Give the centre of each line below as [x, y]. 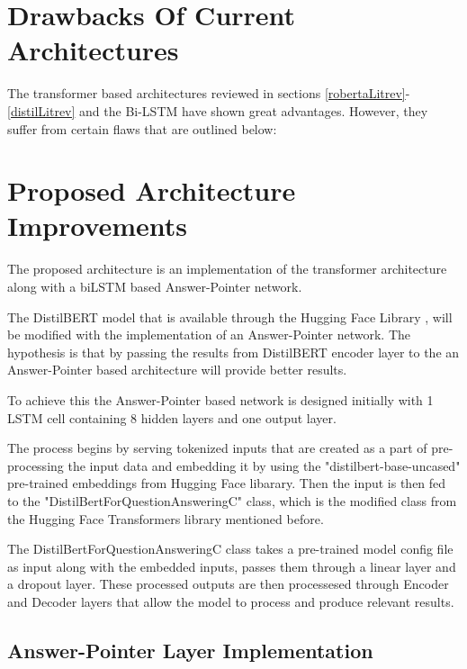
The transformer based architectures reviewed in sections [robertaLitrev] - [209, 93]
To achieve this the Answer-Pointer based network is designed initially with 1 [220, 399]
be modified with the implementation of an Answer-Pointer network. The [209, 334]
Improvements [98, 226]
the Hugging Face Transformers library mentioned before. [166, 518]
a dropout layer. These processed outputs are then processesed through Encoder [228, 584]
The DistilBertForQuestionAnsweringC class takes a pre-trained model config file [230, 549]
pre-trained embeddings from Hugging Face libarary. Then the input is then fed [227, 483]
